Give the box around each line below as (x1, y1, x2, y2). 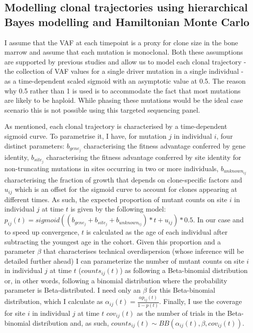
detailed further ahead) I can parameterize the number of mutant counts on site (4, 255, 245, 266)
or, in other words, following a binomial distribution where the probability (4, 275, 228, 285)
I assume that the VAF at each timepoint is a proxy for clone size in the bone (4, 37, 238, 47)
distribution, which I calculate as (4, 296, 103, 306)
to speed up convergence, (4, 227, 79, 237)
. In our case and (193, 214, 244, 225)
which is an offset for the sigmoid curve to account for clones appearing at (14, 184, 237, 194)
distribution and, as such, (32, 318, 109, 328)
